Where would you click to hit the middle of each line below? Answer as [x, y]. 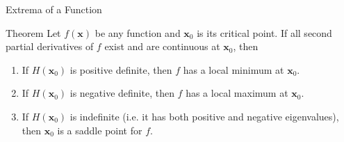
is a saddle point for [100, 130]
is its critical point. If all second [264, 32]
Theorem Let [33, 32]
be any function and [138, 32]
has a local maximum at [237, 93]
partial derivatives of [50, 46]
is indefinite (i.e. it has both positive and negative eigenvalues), [204, 116]
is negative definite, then [122, 93]
